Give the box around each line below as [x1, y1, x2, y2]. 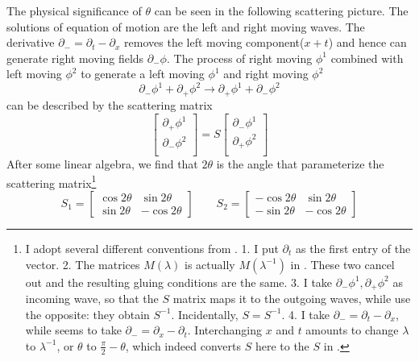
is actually [185, 255, 235, 272]
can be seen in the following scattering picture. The [154, 2, 409, 19]
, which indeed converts [125, 337, 241, 354]
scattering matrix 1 [6, 172, 97, 191]
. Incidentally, [171, 305, 239, 322]
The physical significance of [6, 2, 142, 19]
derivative [6, 34, 55, 51]
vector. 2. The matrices [25, 255, 140, 272]
